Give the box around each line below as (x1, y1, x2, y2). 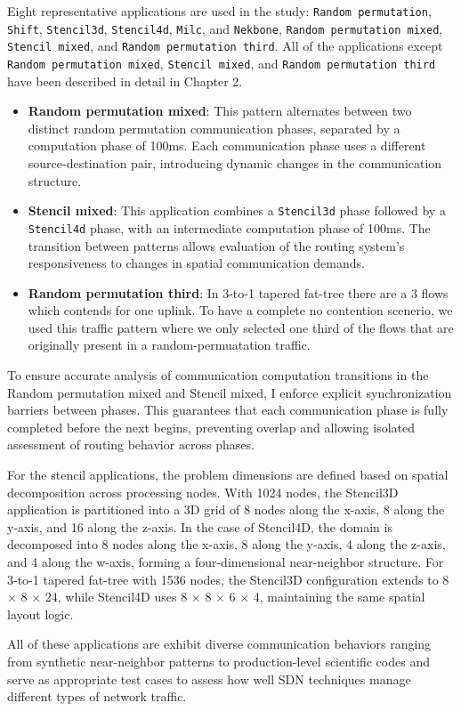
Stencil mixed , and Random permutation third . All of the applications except (7, 36, 443, 55)
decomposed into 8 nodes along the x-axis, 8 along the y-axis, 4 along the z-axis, (7, 535, 446, 553)
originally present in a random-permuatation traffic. (28, 335, 311, 354)
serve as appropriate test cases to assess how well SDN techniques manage (7, 669, 411, 688)
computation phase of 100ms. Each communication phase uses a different (28, 136, 426, 155)
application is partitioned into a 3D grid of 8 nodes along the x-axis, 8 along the (7, 500, 445, 519)
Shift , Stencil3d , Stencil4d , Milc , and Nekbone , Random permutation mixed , (7, 19, 443, 37)
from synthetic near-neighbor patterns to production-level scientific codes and (7, 651, 430, 670)
